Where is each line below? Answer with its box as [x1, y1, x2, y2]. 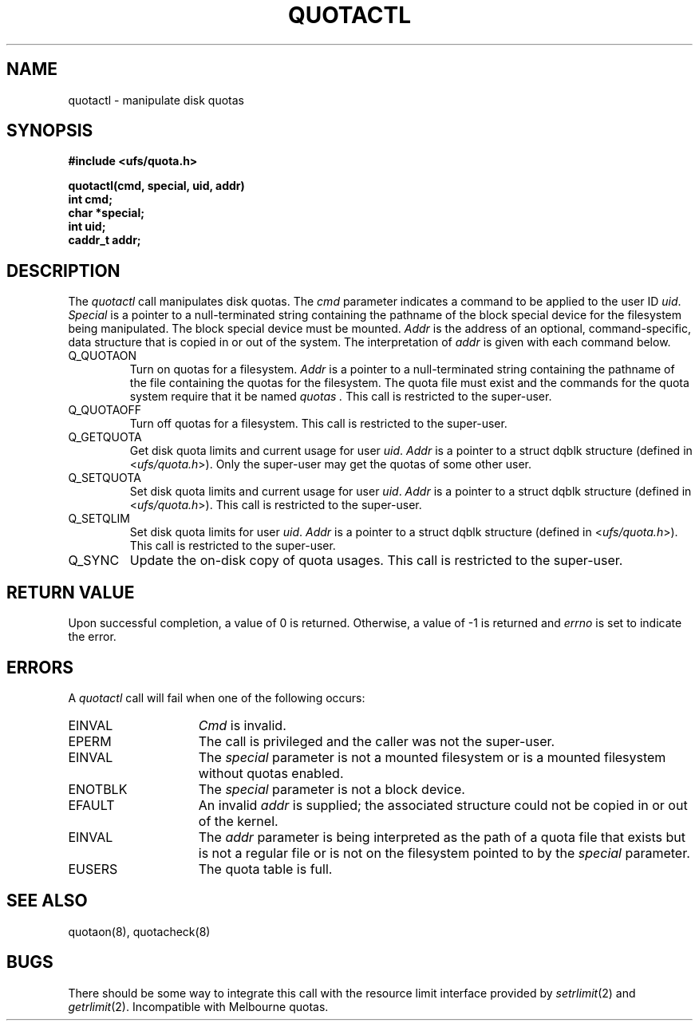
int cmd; [68, 192, 113, 207]
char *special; [68, 206, 145, 220]
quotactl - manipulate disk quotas [68, 93, 244, 107]
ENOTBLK [68, 780, 128, 797]
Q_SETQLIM [68, 512, 130, 526]
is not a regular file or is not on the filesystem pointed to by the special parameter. [198, 844, 690, 861]
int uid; [68, 219, 106, 234]
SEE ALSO [6, 891, 88, 911]
